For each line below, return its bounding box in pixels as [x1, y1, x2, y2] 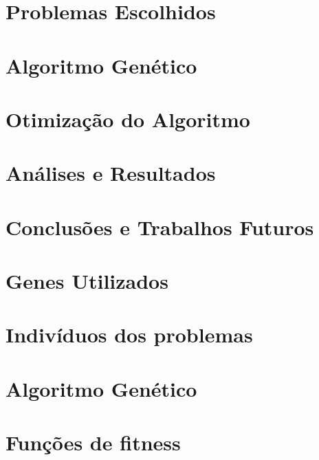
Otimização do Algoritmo [5, 105, 250, 133]
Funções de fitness [5, 428, 181, 457]
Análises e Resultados [5, 159, 216, 187]
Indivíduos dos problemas [5, 320, 253, 349]
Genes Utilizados [5, 267, 168, 295]
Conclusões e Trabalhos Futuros [5, 212, 314, 241]
